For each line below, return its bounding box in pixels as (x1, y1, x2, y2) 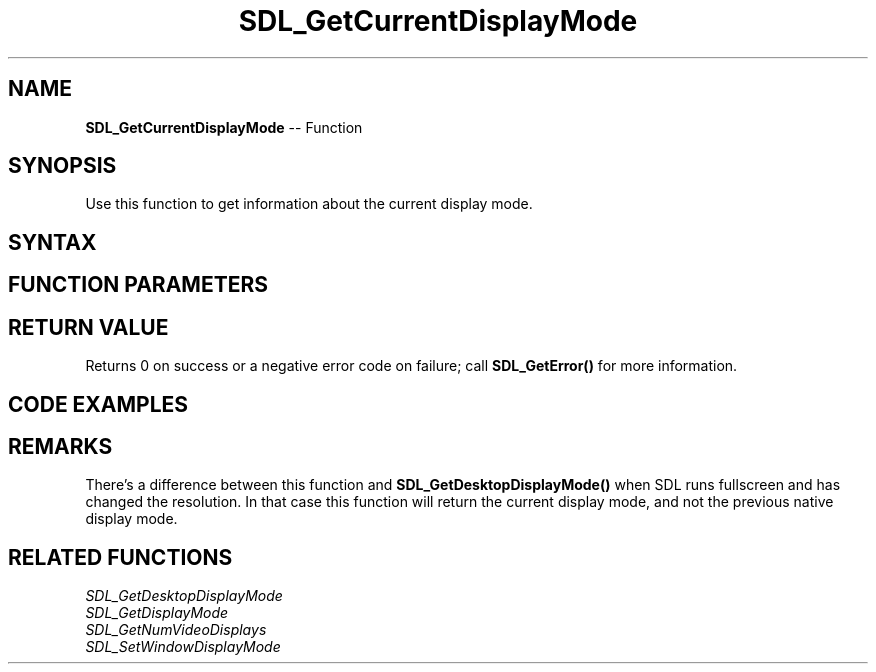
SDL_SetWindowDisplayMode (85, 638, 281, 656)
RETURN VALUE (8, 314, 169, 340)
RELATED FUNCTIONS (8, 544, 233, 570)
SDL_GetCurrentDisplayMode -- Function (85, 118, 363, 136)
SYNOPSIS (8, 153, 117, 179)
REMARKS (8, 433, 113, 459)
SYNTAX (8, 229, 97, 255)
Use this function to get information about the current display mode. (85, 195, 533, 213)
